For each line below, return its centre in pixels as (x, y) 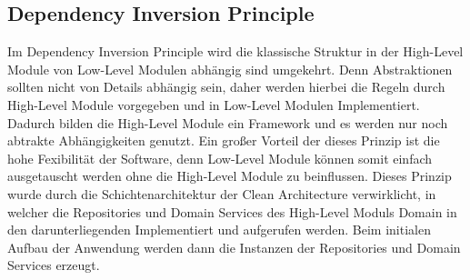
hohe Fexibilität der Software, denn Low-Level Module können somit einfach (220, 158)
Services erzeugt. (54, 265)
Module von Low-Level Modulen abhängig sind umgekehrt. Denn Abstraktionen (230, 69)
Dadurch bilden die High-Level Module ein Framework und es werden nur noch (228, 122)
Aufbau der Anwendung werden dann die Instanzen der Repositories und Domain (234, 247)
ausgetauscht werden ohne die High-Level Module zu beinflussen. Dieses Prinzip (230, 176)
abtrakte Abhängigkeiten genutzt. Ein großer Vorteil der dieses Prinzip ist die (224, 140)
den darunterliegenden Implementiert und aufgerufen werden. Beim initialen (219, 230)
